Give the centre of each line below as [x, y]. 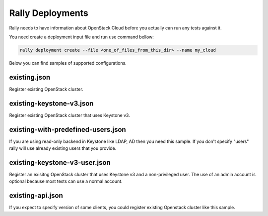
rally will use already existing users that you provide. [63, 148]
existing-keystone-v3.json [51, 103]
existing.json [30, 77]
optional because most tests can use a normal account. [66, 181]
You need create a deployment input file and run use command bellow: [81, 37]
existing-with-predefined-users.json [67, 129]
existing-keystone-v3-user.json [60, 162]
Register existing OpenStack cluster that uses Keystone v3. [69, 115]
